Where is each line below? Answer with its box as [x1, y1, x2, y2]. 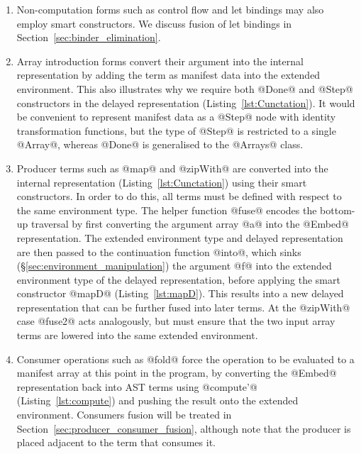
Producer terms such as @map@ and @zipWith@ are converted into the [16, 160, 328, 175]
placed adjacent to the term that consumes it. [16, 435, 216, 450]
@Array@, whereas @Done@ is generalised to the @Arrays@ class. [16, 137, 304, 152]
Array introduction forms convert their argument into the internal [16, 53, 304, 68]
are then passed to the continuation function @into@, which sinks [16, 244, 301, 259]
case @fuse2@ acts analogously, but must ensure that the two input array [16, 314, 335, 328]
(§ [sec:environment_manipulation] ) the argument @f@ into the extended [16, 258, 332, 273]
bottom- [320, 202, 355, 217]
